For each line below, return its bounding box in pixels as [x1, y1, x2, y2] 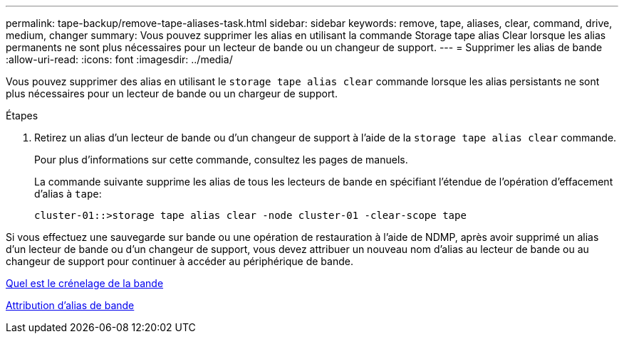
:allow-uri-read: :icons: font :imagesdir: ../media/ [6, 53, 233, 65]
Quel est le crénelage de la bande [6, 277, 164, 289]
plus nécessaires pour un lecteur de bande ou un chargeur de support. [6, 87, 338, 99]
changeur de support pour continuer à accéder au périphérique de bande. [6, 255, 353, 267]
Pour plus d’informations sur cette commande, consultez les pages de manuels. [34, 154, 408, 166]
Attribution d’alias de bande [6, 299, 135, 311]
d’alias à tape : [34, 188, 102, 200]
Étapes [6, 109, 38, 122]
